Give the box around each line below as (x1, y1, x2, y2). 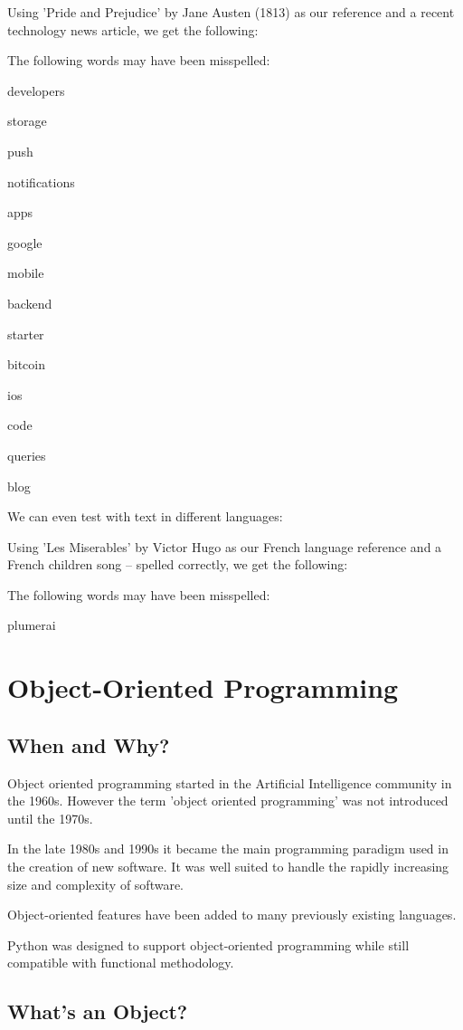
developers (7, 81, 65, 100)
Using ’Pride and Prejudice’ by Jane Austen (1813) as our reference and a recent (7, 3, 455, 21)
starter (7, 324, 44, 343)
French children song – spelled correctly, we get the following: (7, 555, 348, 574)
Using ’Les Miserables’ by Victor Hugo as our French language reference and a (7, 537, 442, 556)
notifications (7, 172, 75, 191)
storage (7, 111, 47, 130)
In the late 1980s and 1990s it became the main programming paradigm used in (7, 839, 449, 858)
